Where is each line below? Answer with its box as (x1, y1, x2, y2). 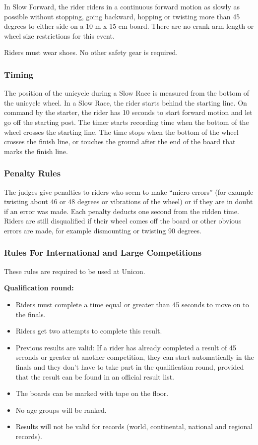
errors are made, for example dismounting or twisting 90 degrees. (4, 225, 202, 235)
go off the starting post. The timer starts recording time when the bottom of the (4, 116, 249, 127)
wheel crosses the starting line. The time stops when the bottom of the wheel (4, 126, 239, 137)
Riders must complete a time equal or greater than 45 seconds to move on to (15, 299, 249, 309)
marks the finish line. (4, 146, 68, 156)
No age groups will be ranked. (15, 404, 107, 415)
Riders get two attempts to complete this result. (15, 326, 162, 336)
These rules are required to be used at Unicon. (4, 266, 145, 276)
